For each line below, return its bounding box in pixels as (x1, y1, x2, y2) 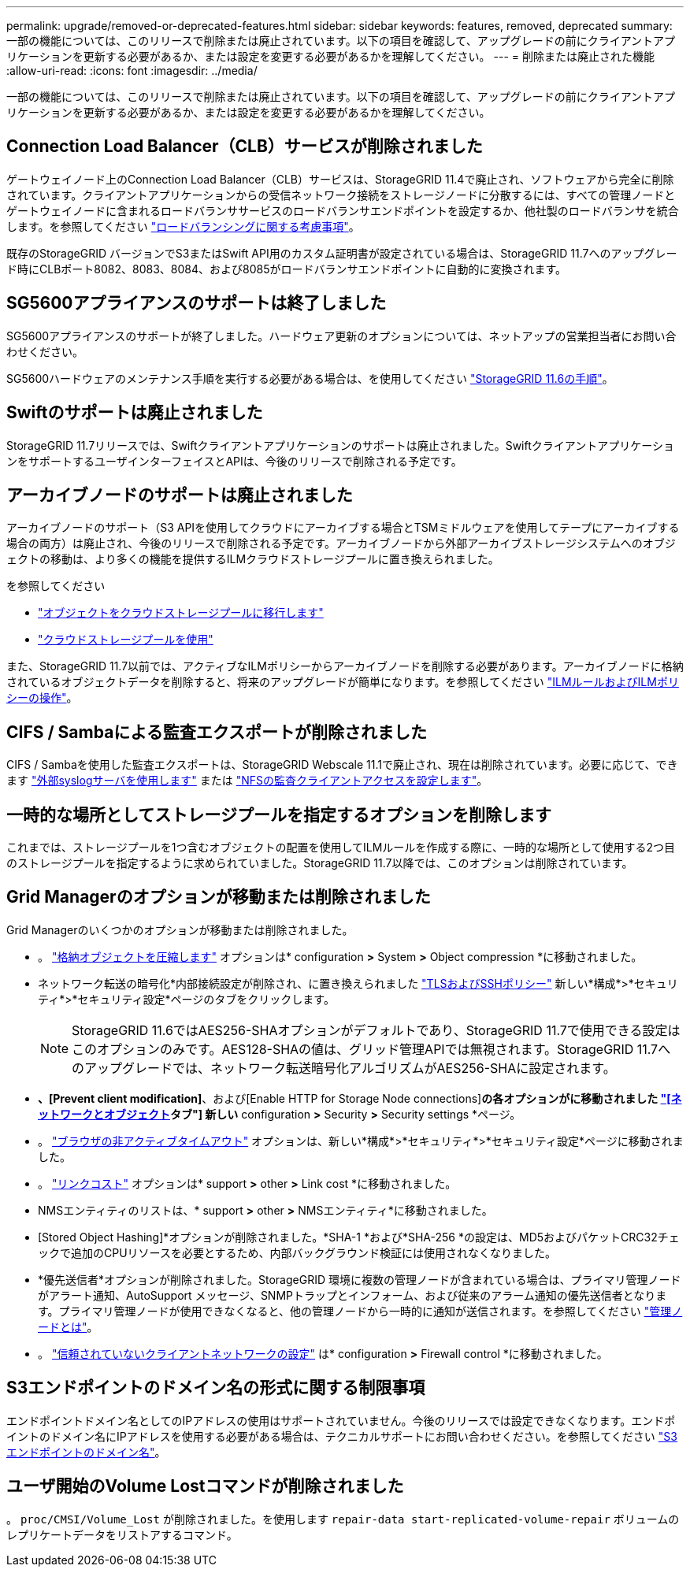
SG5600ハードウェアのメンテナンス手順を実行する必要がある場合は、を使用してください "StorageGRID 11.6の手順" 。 (6, 371, 614, 385)
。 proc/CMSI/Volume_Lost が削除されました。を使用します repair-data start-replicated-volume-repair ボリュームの (6, 1512, 680, 1526)
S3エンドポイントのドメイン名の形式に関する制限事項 (6, 1378, 425, 1398)
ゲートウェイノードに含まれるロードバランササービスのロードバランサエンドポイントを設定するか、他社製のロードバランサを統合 (6, 203, 679, 217)
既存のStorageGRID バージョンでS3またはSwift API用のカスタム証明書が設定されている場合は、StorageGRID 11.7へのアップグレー (6, 246, 677, 260)
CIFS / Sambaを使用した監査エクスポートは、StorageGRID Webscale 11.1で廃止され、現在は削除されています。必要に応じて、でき (6, 758, 678, 772)
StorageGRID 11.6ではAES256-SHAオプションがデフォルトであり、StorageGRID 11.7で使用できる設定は (72, 1022, 681, 1038)
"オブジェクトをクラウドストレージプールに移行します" (38, 606, 324, 620)
